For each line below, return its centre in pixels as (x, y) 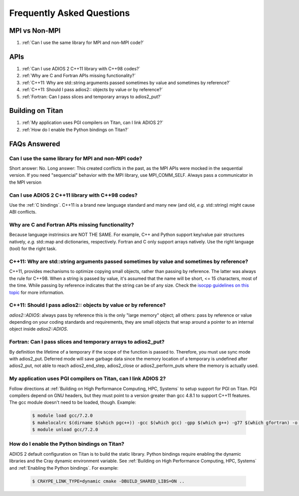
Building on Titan (36, 111)
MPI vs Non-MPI (35, 31)
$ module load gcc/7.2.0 (63, 416)
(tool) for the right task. (33, 248)
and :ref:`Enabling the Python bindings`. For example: (64, 468)
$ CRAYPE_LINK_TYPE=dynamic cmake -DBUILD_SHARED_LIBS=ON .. (108, 481)
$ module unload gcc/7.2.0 (65, 430)
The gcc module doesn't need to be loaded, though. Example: (73, 402)
